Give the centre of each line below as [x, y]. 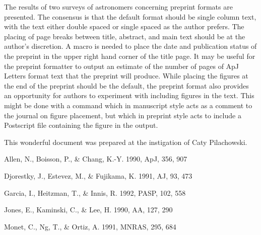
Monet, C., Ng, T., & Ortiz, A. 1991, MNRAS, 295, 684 [90, 226]
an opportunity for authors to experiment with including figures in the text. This [129, 95]
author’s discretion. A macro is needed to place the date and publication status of [130, 46]
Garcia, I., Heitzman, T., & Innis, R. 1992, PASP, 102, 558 [95, 192]
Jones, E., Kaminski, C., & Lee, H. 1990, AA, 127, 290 [88, 210]
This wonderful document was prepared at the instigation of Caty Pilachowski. [126, 142]
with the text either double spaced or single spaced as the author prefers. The [124, 26]
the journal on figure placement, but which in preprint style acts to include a [123, 115]
